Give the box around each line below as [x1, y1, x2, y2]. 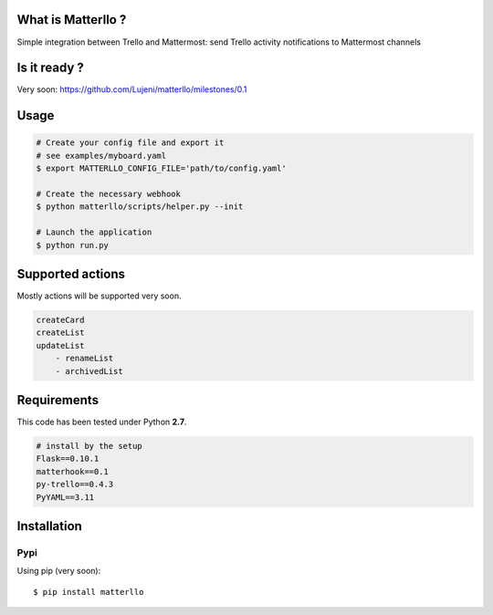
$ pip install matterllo [33, 587, 144, 597]
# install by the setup [36, 441, 143, 452]
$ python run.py [36, 240, 110, 250]
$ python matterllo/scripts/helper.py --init [36, 202, 244, 212]
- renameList [55, 353, 114, 364]
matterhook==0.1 [36, 466, 110, 476]
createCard [36, 315, 85, 326]
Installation [16, 518, 82, 534]
